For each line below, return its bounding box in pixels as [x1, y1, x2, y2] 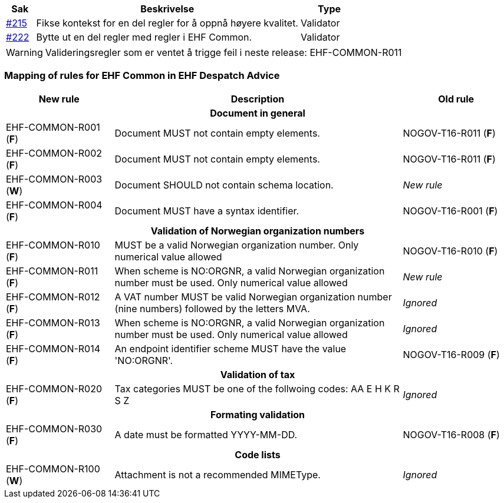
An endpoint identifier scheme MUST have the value [114, 342, 347, 355]
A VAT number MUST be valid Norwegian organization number [114, 290, 392, 303]
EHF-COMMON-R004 [6, 198, 103, 211]
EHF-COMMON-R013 [6, 316, 100, 329]
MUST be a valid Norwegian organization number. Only [114, 239, 359, 251]
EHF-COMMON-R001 [6, 121, 100, 133]
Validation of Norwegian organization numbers [150, 224, 365, 237]
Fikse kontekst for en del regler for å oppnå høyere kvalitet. [36, 17, 298, 29]
